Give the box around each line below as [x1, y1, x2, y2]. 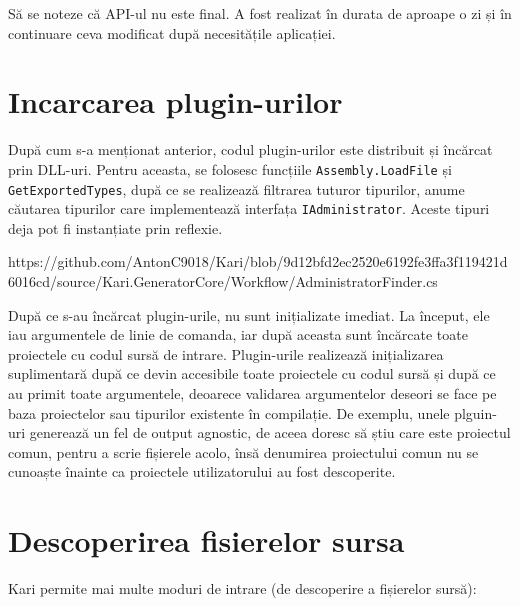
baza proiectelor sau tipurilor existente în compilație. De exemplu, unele [8, 402, 450, 423]
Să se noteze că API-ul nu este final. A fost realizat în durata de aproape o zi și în [8, 3, 512, 23]
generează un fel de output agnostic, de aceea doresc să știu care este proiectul [29, 422, 511, 443]
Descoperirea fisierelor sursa [8, 520, 405, 561]
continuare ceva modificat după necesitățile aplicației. [8, 22, 336, 43]
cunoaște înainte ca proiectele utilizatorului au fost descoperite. [8, 461, 396, 482]
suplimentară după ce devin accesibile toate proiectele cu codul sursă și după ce [8, 363, 496, 384]
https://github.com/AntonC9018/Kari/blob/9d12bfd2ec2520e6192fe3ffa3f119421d [8, 251, 508, 272]
